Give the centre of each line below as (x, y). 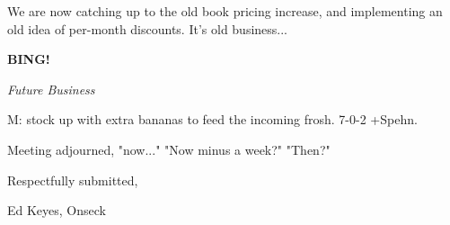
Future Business (51, 89)
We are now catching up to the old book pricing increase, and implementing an (225, 11)
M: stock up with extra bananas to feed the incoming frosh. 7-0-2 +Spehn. (212, 119)
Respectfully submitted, (73, 180)
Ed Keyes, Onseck (57, 210)
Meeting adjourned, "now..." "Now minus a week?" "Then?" (169, 149)
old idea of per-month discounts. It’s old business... (148, 28)
